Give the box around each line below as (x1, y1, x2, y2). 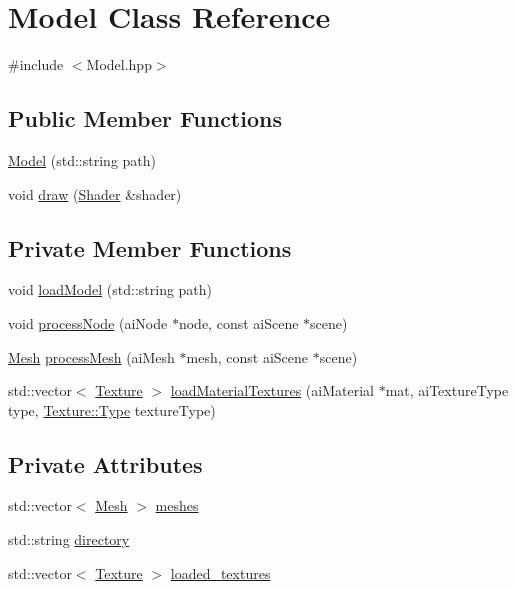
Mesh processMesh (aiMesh (8, 346, 175, 367)
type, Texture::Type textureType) (8, 399, 216, 420)
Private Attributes (8, 448, 203, 479)
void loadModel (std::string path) (8, 279, 213, 300)
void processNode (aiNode (8, 312, 168, 333)
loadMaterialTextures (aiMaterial (170, 380, 374, 401)
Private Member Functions (8, 232, 292, 263)
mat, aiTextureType (385, 380, 509, 401)
